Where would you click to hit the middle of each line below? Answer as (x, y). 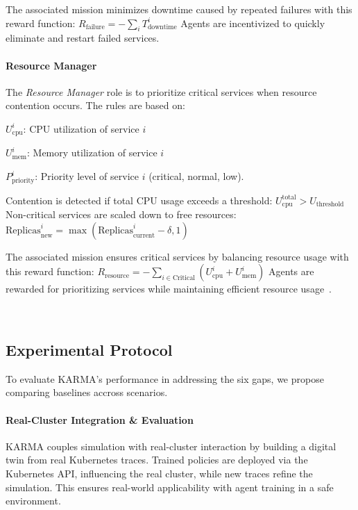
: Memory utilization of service (92, 153)
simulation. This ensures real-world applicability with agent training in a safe (170, 487)
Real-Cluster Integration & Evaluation (100, 419)
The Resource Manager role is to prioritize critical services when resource (161, 91)
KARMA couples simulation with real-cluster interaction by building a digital (171, 446)
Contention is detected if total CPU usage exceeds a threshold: (139, 200)
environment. (33, 501)
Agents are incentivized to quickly (253, 23)
